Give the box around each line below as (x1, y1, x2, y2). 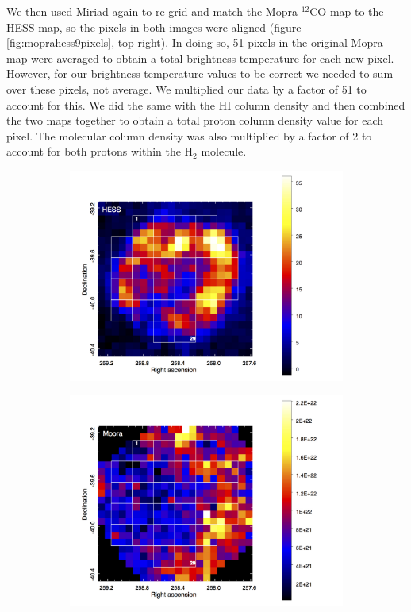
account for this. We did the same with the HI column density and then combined (6, 96, 405, 113)
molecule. (201, 143, 247, 160)
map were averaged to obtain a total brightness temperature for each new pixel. (6, 49, 394, 66)
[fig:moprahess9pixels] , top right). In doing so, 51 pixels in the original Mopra (6, 34, 383, 51)
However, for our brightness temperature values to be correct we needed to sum (6, 65, 394, 82)
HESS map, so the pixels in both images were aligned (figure (6, 18, 302, 35)
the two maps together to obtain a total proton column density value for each (6, 112, 384, 129)
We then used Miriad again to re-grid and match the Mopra (6, 3, 298, 19)
